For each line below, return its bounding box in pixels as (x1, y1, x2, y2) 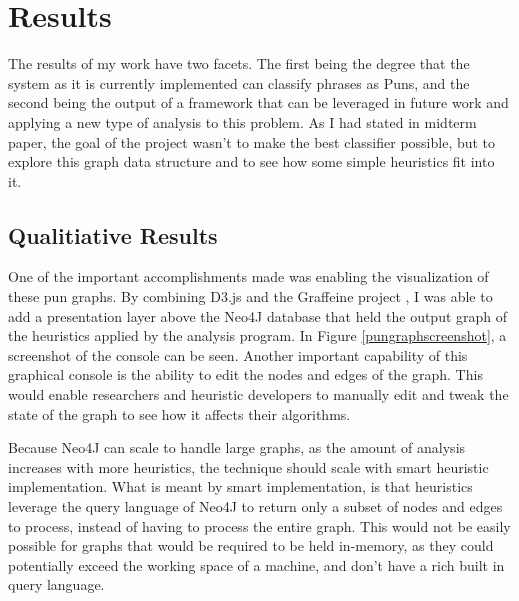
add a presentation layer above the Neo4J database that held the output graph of (8, 305, 508, 326)
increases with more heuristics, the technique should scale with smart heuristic (8, 456, 489, 477)
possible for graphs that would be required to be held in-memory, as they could (8, 535, 494, 556)
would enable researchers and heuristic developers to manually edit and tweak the (8, 384, 509, 405)
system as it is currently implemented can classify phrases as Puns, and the (8, 72, 470, 93)
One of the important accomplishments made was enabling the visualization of (8, 266, 489, 287)
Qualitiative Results (8, 219, 218, 250)
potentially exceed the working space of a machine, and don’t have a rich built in (8, 554, 505, 575)
